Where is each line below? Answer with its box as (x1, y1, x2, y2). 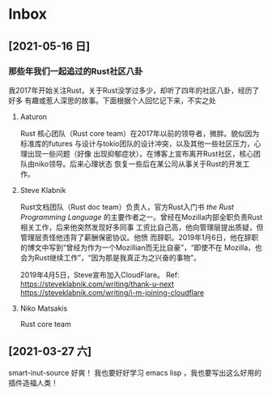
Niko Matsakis (19, 303, 68, 313)
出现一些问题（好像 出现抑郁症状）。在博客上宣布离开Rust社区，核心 (27, 148, 253, 158)
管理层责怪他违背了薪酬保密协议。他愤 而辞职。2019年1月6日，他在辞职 (19, 232, 259, 242)
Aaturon (19, 111, 47, 122)
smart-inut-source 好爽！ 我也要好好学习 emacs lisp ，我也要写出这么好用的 (8, 367, 261, 377)
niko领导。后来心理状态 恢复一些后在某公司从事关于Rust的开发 (34, 159, 243, 169)
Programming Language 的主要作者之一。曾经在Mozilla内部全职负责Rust (19, 212, 263, 221)
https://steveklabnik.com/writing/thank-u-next (19, 279, 174, 289)
